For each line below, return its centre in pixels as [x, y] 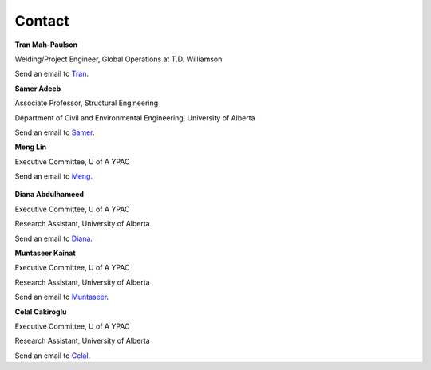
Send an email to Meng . [54, 176]
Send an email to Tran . [52, 74]
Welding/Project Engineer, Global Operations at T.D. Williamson [119, 59]
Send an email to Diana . [54, 238]
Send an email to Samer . [55, 132]
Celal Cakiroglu [41, 312]
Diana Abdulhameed [49, 195]
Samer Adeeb [38, 89]
